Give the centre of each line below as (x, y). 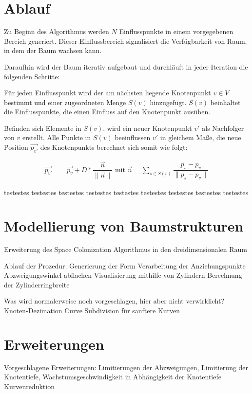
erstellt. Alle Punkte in (57, 137)
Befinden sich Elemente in (43, 128)
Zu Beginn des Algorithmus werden (57, 31)
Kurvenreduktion (29, 386)
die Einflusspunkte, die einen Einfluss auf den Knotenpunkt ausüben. (107, 112)
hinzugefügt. (168, 102)
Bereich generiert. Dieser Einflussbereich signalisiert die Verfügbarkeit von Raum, (126, 41)
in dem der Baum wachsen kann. (53, 50)
